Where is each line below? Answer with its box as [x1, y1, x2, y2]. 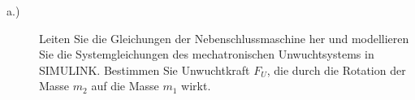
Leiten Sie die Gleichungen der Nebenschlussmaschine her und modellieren [39, 29, 409, 46]
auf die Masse [91, 77, 159, 94]
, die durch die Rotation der [266, 61, 406, 78]
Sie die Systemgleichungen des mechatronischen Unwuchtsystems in [39, 46, 374, 63]
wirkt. [181, 77, 211, 94]
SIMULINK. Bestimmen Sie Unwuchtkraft [39, 61, 250, 78]
